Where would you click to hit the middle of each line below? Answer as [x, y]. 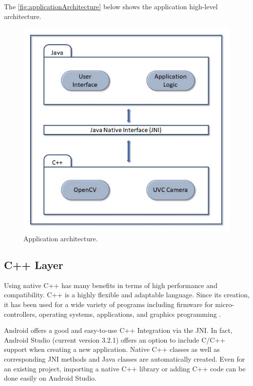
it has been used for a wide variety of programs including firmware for [108, 304]
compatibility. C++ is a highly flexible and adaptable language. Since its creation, [127, 295]
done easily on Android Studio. [50, 378]
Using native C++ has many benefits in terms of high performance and [111, 285]
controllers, [20, 314]
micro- [225, 304]
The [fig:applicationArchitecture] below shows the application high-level [111, 6]
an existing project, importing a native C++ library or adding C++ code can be [125, 368]
